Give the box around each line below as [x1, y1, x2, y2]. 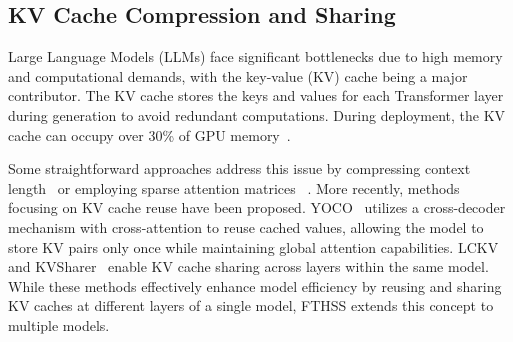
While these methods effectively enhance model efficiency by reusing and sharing [8, 275, 502, 296]
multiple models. [8, 314, 110, 335]
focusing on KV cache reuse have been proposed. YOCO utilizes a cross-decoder [8, 197, 506, 218]
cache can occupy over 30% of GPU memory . [8, 124, 291, 145]
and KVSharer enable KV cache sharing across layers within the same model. [8, 256, 489, 277]
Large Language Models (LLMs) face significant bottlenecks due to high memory [8, 46, 503, 67]
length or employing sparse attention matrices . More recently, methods [8, 177, 460, 198]
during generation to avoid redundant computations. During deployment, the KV [8, 104, 506, 125]
